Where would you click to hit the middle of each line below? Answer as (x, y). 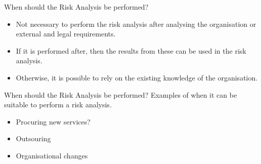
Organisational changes (52, 155)
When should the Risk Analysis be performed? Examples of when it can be (121, 94)
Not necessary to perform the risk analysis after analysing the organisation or (136, 24)
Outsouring (33, 138)
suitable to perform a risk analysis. (58, 105)
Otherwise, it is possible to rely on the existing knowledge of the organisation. (137, 77)
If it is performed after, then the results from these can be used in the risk (131, 50)
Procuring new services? (53, 121)
